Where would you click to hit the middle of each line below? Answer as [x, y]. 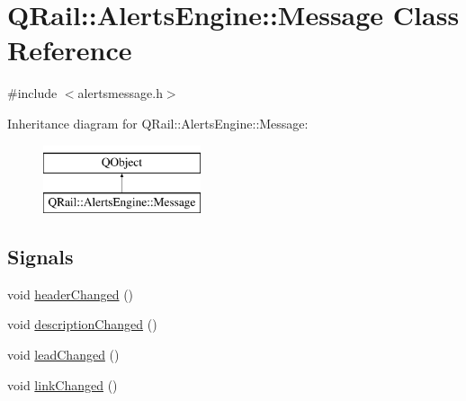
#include [32, 93]
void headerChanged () [71, 294]
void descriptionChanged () [82, 324]
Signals [40, 257]
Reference [70, 50]
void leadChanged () [63, 355]
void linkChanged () [63, 384]
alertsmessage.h [120, 93]
